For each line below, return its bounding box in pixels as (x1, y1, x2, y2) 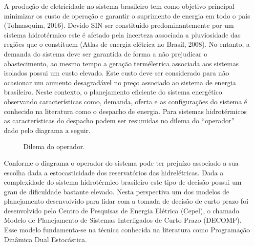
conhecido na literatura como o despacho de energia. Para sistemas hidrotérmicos (4, 106, 247, 116)
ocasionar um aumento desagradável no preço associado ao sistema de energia (4, 77, 236, 87)
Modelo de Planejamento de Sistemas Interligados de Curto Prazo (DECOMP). (4, 215, 242, 225)
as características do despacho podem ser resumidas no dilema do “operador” (4, 115, 235, 126)
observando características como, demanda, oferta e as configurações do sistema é (4, 96, 248, 106)
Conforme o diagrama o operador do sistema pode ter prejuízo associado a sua (4, 157, 239, 168)
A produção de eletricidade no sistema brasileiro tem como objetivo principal (4, 1, 234, 11)
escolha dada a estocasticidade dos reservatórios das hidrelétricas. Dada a (4, 167, 224, 177)
